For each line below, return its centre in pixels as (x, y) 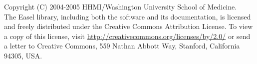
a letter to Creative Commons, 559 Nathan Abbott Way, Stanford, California (122, 46)
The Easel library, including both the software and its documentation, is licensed (128, 16)
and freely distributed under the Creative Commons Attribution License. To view (128, 26)
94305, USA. (23, 55)
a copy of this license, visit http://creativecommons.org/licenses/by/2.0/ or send (127, 36)
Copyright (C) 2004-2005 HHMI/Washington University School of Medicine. (121, 6)
